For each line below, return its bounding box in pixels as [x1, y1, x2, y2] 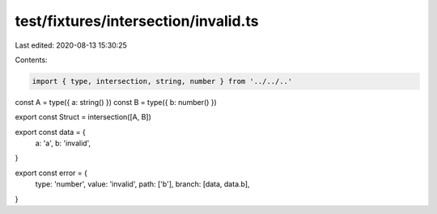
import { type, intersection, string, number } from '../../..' [32, 77, 293, 86]
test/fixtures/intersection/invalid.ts [15, 12, 259, 30]
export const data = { [15, 127, 87, 136]
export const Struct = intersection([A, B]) [15, 112, 151, 122]
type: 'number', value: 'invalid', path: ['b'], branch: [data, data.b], [35, 179, 250, 189]
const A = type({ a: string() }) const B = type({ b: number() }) [15, 97, 218, 107]
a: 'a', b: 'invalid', [35, 138, 91, 149]
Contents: [15, 55, 48, 65]
